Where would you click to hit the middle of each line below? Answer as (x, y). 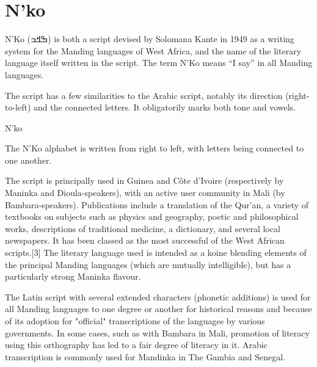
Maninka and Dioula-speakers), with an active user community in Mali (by (145, 193)
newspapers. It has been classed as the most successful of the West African (145, 240)
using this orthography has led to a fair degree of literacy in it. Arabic (136, 345)
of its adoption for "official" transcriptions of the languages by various (135, 321)
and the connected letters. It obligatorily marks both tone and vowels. (165, 107)
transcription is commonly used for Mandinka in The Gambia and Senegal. (145, 356)
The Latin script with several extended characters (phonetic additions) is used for (158, 296)
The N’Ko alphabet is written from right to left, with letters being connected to (155, 148)
